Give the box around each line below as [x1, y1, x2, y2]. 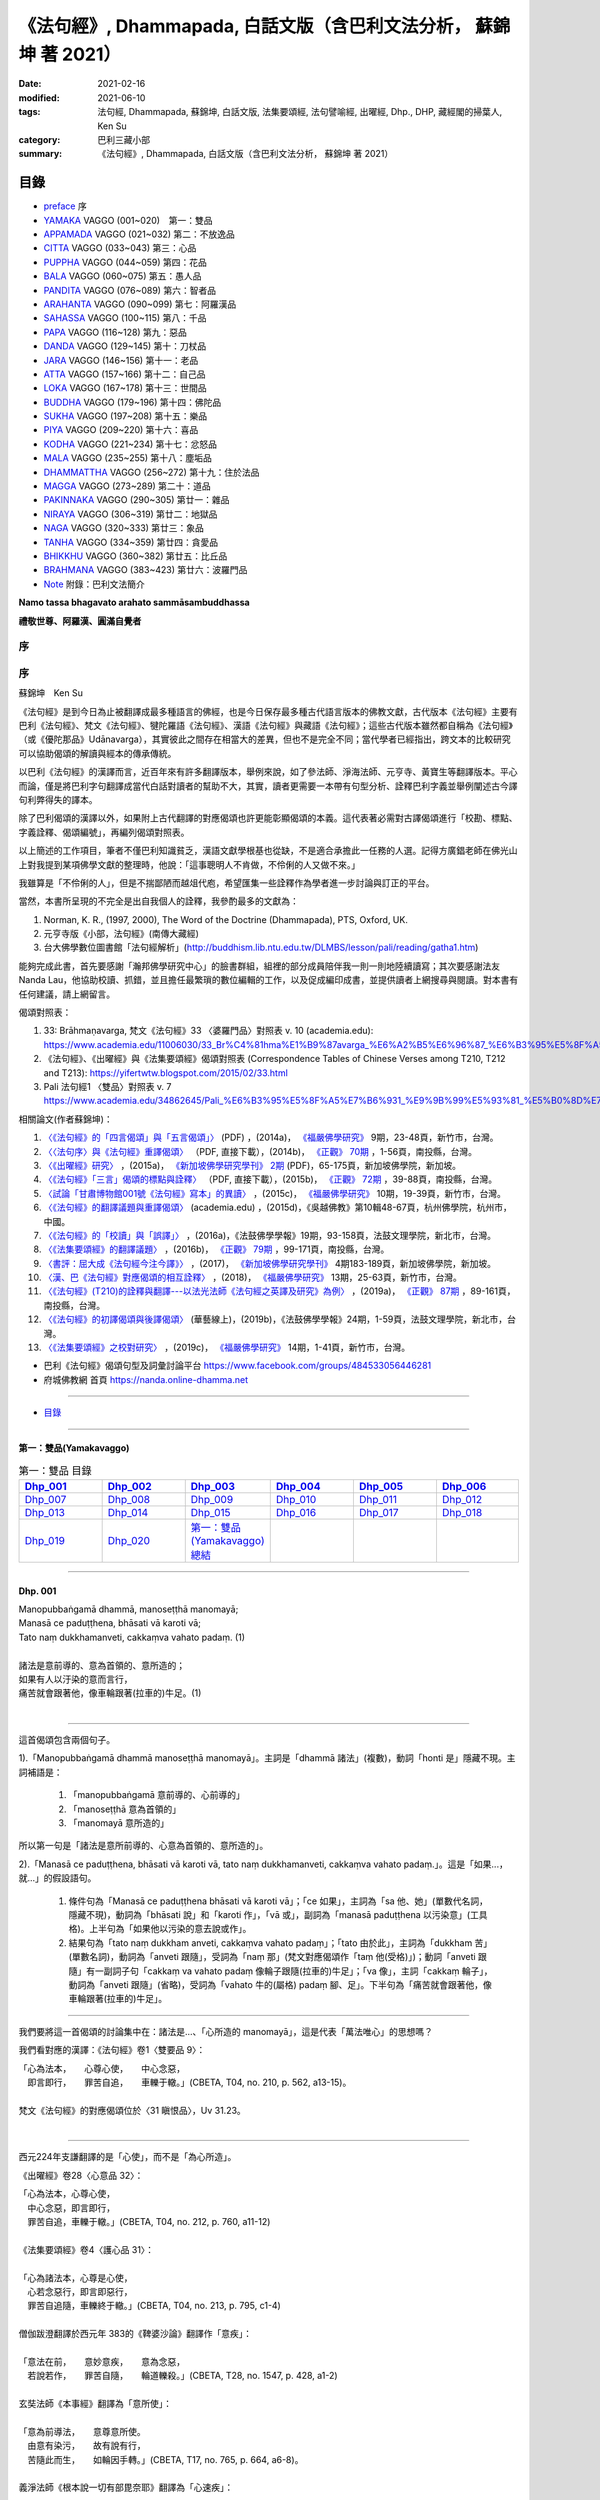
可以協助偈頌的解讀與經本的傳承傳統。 [18, 747, 177, 759]
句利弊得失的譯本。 [18, 793, 98, 805]
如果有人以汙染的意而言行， [18, 1673, 133, 1685]
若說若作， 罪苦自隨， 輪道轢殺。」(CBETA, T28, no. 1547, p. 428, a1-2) [26, 2370, 339, 2382]
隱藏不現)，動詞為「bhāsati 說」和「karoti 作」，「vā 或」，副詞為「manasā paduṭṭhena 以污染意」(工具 [68, 1909, 489, 1920]
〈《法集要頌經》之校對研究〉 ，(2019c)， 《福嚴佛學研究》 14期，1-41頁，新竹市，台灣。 [43, 1341, 411, 1354]
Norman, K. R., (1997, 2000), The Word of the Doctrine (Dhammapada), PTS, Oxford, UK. [43, 913, 409, 925]
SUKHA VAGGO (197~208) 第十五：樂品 [43, 410, 208, 422]
